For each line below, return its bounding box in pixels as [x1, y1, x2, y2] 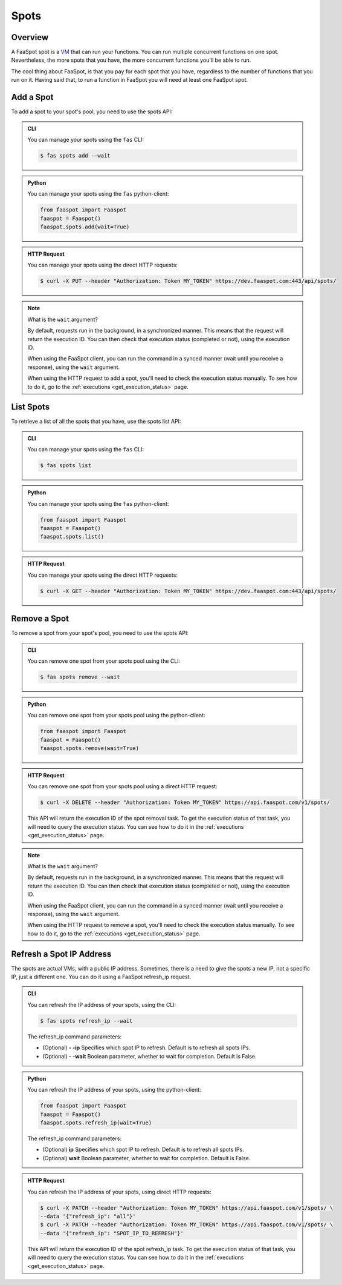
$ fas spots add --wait [40, 152, 111, 159]
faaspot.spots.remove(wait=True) [40, 745, 139, 752]
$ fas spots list [40, 462, 92, 469]
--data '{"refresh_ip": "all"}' [40, 1213, 136, 1220]
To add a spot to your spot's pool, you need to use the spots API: [11, 108, 173, 115]
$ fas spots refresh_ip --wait [40, 1017, 133, 1024]
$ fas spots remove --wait [40, 673, 120, 680]
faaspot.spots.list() [40, 533, 105, 540]
